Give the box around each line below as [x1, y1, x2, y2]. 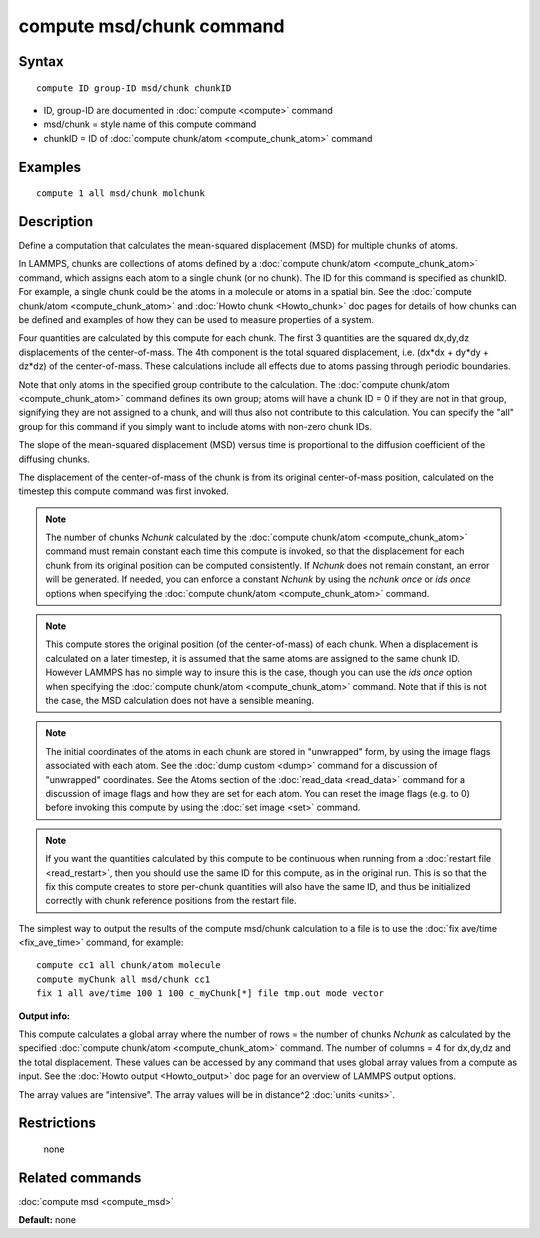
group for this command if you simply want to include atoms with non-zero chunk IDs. [18, 420, 372, 432]
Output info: [18, 1010, 70, 1022]
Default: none [18, 1214, 77, 1226]
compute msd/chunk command [18, 15, 285, 37]
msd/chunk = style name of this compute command [43, 118, 257, 130]
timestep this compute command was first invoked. [18, 485, 230, 497]
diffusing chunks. [18, 453, 90, 465]
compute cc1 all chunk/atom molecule [36, 960, 222, 971]
